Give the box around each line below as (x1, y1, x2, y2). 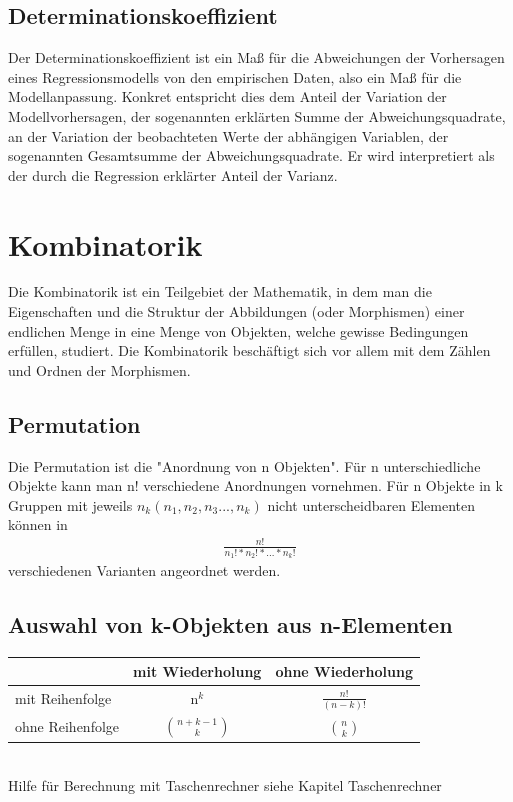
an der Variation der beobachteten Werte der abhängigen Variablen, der (8, 125, 449, 146)
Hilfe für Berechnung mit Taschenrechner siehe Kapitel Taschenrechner (8, 775, 442, 796)
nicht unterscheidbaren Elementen (267, 494, 476, 515)
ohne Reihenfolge (15, 716, 120, 737)
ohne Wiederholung (275, 660, 413, 681)
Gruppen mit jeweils (8, 494, 133, 515)
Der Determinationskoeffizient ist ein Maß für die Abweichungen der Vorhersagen (8, 47, 505, 68)
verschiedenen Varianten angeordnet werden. (8, 560, 281, 581)
